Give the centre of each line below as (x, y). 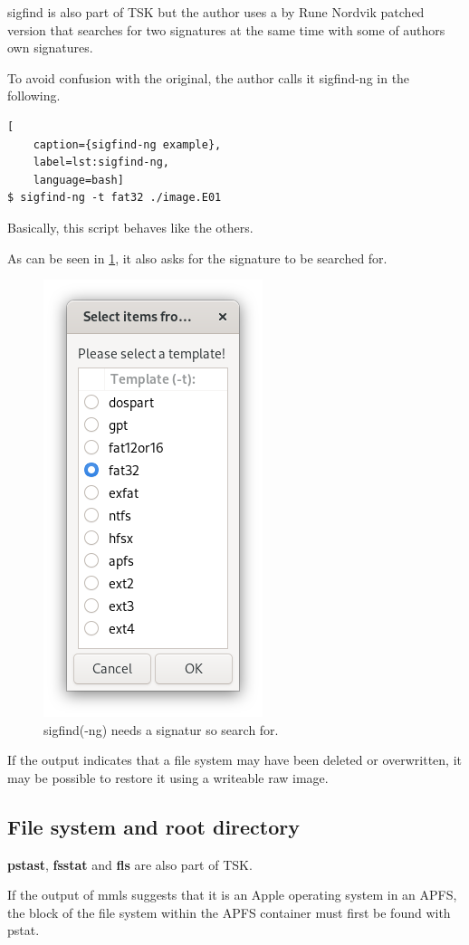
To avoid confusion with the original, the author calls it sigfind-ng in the (209, 77)
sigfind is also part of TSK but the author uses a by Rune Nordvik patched (216, 12)
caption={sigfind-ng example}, (127, 144)
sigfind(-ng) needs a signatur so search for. (161, 729)
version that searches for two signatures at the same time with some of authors (226, 29)
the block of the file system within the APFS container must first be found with (229, 912)
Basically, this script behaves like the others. (130, 227)
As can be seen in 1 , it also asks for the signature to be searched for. (197, 258)
